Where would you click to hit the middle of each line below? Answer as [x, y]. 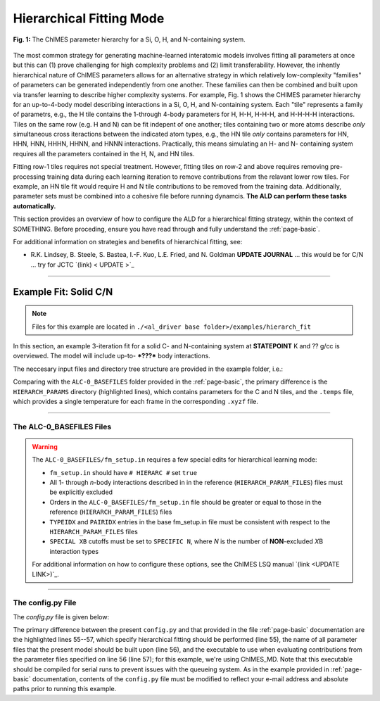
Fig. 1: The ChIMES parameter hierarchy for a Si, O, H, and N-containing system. [129, 39]
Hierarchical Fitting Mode [89, 18]
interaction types [74, 551]
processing [29, 177]
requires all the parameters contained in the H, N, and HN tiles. [104, 153]
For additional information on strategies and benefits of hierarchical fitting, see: [128, 241]
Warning [45, 446]
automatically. [34, 206]
